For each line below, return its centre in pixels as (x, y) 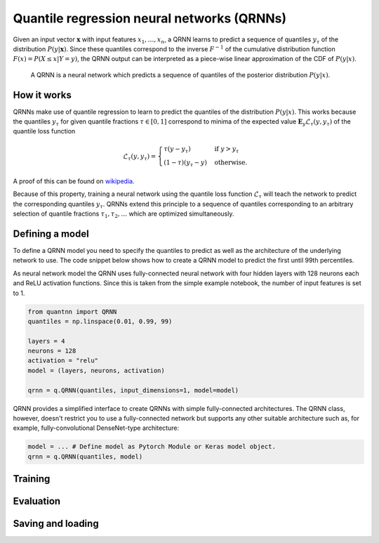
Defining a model (51, 234)
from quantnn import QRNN (72, 312)
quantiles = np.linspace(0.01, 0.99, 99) (100, 321)
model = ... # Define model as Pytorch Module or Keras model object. (152, 447)
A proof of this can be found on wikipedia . (74, 181)
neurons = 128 (52, 351)
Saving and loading (56, 524)
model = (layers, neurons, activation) (96, 370)
